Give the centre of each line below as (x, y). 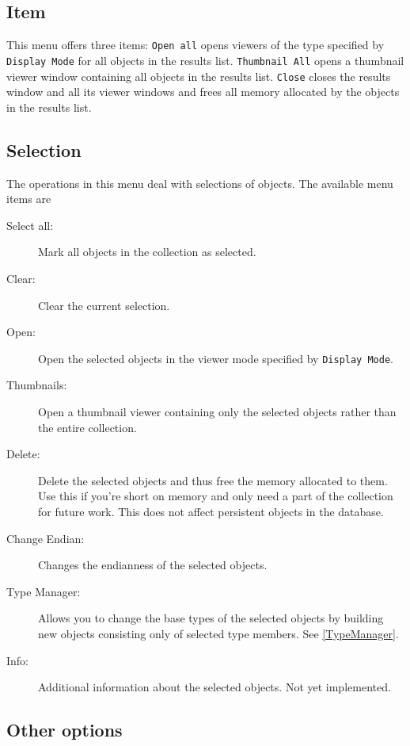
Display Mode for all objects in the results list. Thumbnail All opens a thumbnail (205, 60)
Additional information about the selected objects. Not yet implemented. (214, 687)
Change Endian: (46, 538)
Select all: (30, 225)
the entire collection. (87, 427)
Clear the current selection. (104, 305)
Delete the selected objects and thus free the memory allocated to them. (213, 480)
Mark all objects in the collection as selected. (147, 252)
